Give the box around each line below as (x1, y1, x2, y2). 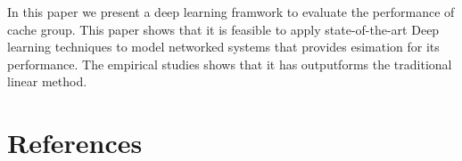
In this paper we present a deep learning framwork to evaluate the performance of (7, 3, 455, 20)
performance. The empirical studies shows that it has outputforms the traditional (7, 54, 452, 73)
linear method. (7, 72, 87, 91)
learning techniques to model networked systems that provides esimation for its (7, 37, 440, 56)
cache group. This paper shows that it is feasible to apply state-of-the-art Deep (7, 20, 440, 38)
